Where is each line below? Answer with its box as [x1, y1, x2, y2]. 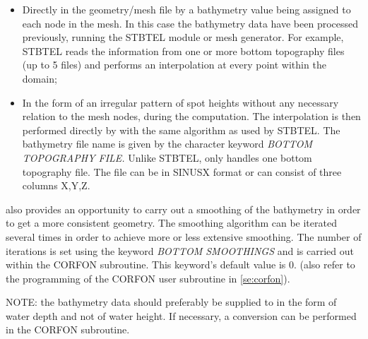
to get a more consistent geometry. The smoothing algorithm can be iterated [6, 215, 337, 230]
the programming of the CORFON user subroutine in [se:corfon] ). [6, 270, 290, 285]
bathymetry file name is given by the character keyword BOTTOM [22, 136, 313, 151]
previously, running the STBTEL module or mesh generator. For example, [22, 30, 344, 44]
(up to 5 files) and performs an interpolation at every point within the [22, 57, 326, 72]
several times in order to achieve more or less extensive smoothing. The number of [6, 229, 362, 244]
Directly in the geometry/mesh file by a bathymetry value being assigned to [22, 2, 351, 16]
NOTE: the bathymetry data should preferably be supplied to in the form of [6, 295, 337, 309]
